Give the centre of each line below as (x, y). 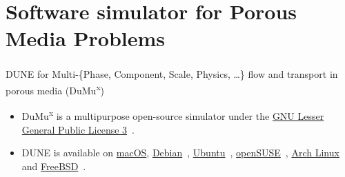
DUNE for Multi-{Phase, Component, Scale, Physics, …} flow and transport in (172, 74)
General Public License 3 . (78, 129)
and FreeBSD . (54, 166)
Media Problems (86, 38)
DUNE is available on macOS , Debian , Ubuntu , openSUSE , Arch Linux (180, 153)
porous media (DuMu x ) (55, 89)
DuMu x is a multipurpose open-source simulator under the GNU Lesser (173, 115)
